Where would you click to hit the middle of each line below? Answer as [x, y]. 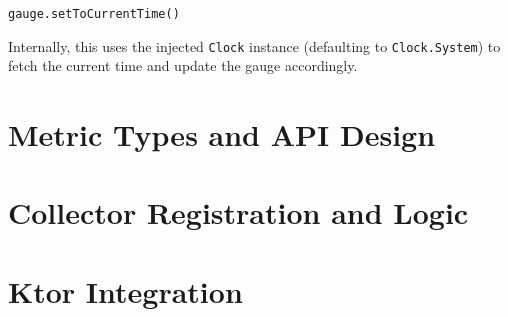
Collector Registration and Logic [238, 212]
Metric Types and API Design [222, 134]
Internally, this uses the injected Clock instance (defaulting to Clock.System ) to [254, 45]
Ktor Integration [125, 290]
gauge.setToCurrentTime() [94, 14]
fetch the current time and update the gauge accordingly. [183, 65]
